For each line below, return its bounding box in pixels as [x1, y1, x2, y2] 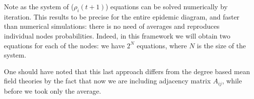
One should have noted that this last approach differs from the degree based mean [4, 66, 250, 76]
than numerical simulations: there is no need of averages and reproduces [4, 21, 220, 31]
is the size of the [197, 40, 246, 50]
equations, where [137, 40, 187, 50]
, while [222, 76, 242, 86]
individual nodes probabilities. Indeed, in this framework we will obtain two [4, 30, 231, 40]
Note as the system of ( [4, 1, 74, 11]
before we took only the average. [4, 85, 101, 96]
